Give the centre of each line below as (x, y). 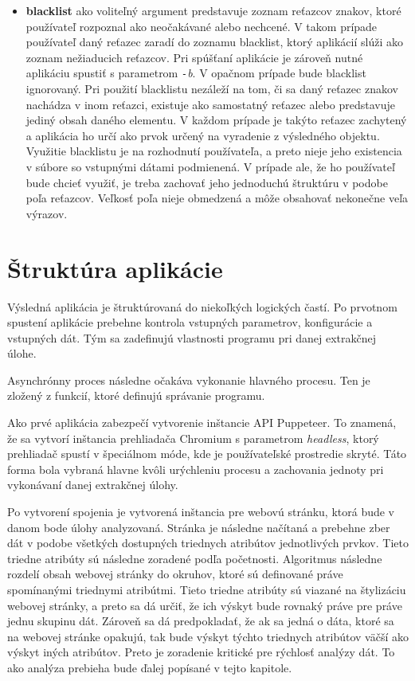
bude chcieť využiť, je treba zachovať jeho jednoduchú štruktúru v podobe (207, 182)
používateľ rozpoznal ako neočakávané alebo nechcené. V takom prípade (202, 26)
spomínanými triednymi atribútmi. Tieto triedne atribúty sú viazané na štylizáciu (207, 589)
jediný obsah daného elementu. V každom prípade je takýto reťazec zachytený (216, 120)
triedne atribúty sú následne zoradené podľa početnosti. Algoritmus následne (195, 558)
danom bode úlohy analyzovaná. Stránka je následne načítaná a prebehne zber (199, 527)
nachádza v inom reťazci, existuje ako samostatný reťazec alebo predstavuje (210, 104)
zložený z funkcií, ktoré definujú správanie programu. (136, 395)
